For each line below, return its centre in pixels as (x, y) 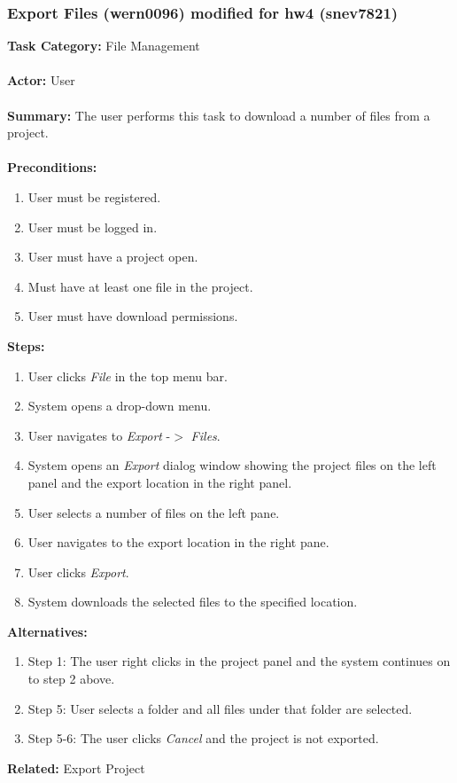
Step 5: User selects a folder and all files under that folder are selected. (220, 708)
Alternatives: (47, 631)
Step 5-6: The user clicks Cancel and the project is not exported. (203, 738)
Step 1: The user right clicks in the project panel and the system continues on (239, 661)
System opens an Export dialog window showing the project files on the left (232, 465)
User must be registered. (94, 196)
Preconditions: (52, 167)
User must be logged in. (93, 227)
